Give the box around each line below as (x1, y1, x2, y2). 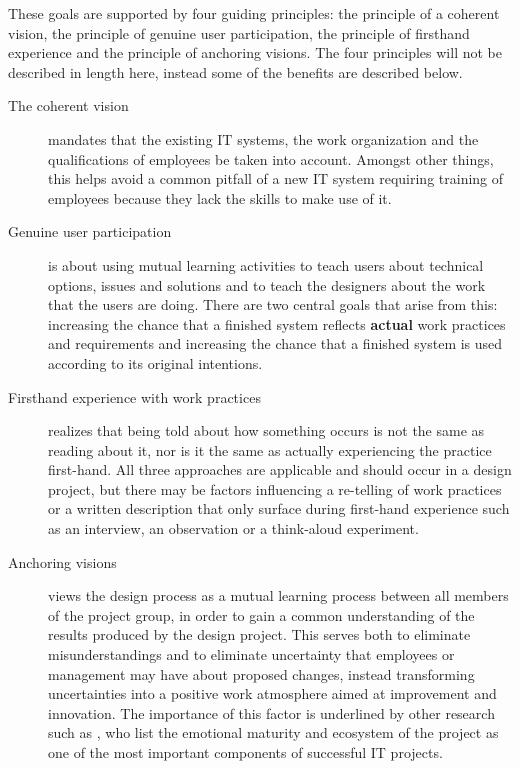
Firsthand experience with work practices (8, 386, 261, 407)
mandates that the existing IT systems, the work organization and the (48, 128, 479, 149)
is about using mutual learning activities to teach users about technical (48, 254, 484, 275)
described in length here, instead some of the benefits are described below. (8, 61, 463, 82)
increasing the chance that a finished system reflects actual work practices (48, 313, 506, 334)
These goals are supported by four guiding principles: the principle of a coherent (8, 3, 500, 23)
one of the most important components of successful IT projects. (48, 742, 443, 762)
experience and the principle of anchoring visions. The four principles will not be (8, 42, 502, 63)
